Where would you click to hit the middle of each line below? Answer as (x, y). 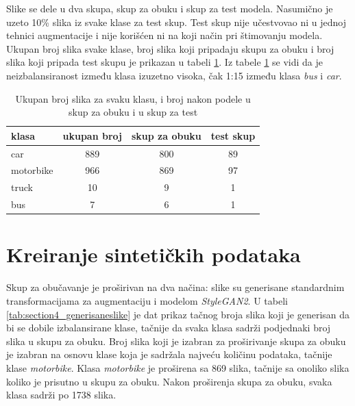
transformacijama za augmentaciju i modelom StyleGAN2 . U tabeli (147, 300)
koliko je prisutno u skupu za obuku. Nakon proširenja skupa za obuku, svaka (169, 381)
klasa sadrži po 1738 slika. (61, 395)
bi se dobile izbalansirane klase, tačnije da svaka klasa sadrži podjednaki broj (169, 328)
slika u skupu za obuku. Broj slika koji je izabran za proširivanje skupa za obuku (176, 341)
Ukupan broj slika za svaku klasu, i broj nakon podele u (133, 98)
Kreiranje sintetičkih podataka (154, 254)
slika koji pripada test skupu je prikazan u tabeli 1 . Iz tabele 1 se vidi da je (165, 62)
